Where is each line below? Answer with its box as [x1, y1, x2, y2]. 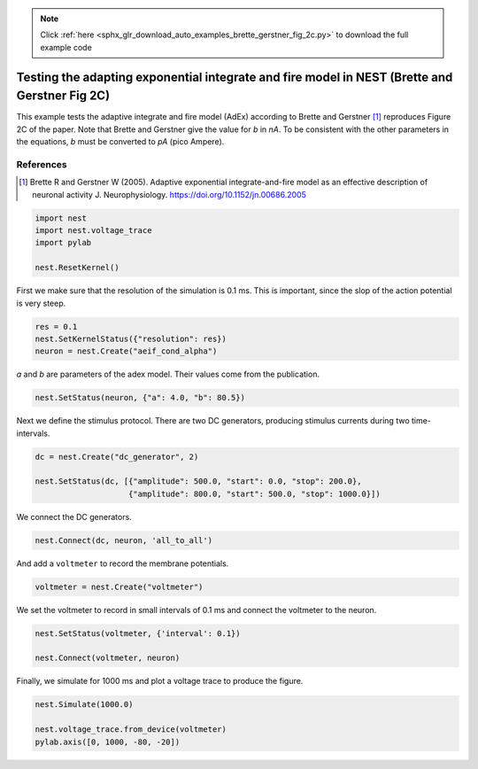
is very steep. [16, 298, 66, 308]
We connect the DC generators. [16, 511, 132, 522]
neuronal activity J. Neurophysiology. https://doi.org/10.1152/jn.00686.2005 [32, 189, 307, 199]
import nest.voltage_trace [35, 225, 152, 235]
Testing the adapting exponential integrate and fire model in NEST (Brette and [16, 69, 453, 84]
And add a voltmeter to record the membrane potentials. [16, 558, 229, 569]
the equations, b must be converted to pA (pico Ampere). [16, 136, 225, 147]
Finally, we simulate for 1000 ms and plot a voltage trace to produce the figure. [16, 676, 304, 687]
